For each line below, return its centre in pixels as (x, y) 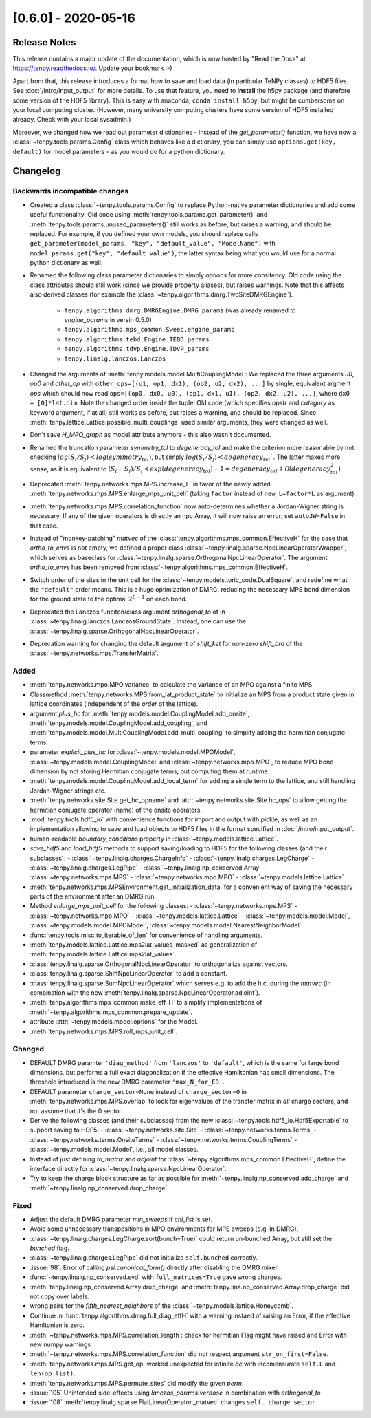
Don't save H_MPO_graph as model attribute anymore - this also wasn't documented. (150, 435)
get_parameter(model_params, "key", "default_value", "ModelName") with (153, 244)
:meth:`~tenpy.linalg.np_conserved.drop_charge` (99, 1188)
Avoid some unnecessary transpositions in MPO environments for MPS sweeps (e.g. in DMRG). (164, 1229)
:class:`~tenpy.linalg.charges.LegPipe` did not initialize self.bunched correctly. (144, 1258)
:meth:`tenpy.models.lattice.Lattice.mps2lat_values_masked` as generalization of (144, 945)
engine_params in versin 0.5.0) (108, 320)
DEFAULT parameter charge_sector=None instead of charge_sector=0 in (138, 1091)
